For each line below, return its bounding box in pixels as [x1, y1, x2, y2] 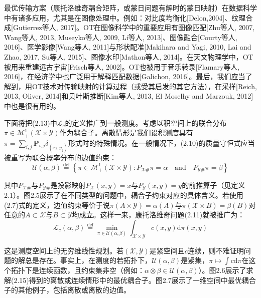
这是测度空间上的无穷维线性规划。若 [4, 245, 123, 255]
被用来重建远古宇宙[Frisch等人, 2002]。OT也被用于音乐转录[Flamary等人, [4, 61, 240, 72]
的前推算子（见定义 [182, 179, 245, 190]
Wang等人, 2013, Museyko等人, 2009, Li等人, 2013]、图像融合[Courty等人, [4, 32, 237, 42]
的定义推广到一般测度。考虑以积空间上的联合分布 [65, 117, 227, 128]
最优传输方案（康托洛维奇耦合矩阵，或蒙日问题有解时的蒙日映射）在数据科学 [4, 3, 257, 13]
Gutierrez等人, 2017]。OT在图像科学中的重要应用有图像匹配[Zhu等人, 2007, [13, 22, 255, 33]
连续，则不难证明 [187, 245, 244, 255]
